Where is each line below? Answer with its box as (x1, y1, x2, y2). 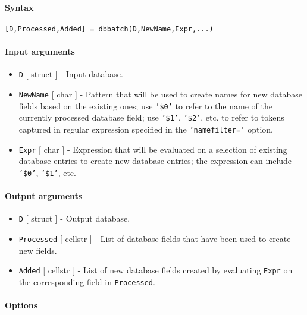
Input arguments (5, 45, 75, 58)
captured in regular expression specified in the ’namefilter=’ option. (18, 122, 273, 135)
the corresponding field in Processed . (18, 275, 155, 288)
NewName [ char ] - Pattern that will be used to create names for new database (18, 87, 302, 100)
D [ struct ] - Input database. (18, 68, 123, 80)
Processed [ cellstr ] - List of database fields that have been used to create (18, 232, 291, 244)
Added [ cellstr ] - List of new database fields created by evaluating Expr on (18, 264, 293, 276)
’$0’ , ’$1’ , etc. (18, 166, 76, 178)
